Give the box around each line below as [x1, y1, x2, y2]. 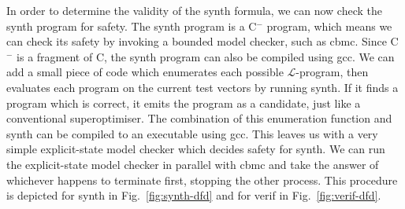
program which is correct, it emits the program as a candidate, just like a [6, 94, 361, 111]
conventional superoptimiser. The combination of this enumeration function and [6, 110, 392, 126]
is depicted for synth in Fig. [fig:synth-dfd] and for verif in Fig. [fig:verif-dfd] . [6, 187, 381, 203]
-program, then [295, 64, 369, 80]
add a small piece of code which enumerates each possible [6, 64, 284, 80]
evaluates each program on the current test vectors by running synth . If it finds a [6, 79, 399, 95]
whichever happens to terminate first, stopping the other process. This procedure [6, 171, 398, 188]
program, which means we [266, 17, 392, 34]
